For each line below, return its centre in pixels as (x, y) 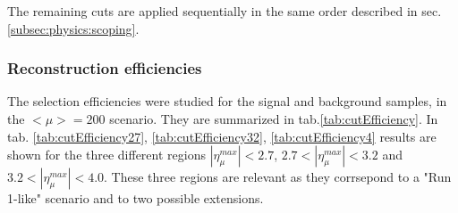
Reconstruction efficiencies (105, 68)
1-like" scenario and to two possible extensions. (136, 198)
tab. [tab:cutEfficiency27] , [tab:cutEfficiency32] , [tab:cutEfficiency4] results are (222, 136)
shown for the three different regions (106, 155)
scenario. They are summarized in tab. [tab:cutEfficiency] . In (274, 119)
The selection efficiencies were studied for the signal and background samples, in (227, 101)
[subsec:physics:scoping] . (73, 28)
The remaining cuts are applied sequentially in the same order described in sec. (225, 11)
